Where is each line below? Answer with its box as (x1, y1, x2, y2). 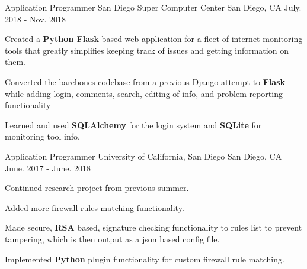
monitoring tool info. (5, 130, 80, 142)
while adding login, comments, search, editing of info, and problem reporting (5, 87, 283, 99)
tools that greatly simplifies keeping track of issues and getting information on (5, 44, 289, 56)
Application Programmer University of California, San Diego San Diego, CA (5, 150, 282, 162)
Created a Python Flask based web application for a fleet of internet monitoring (5, 33, 303, 45)
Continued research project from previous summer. (5, 182, 189, 194)
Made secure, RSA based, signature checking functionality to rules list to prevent (5, 221, 302, 234)
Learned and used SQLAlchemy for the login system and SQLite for (5, 118, 262, 131)
